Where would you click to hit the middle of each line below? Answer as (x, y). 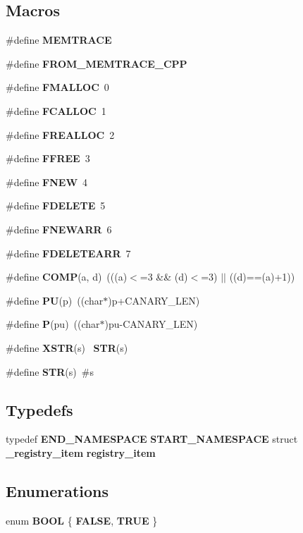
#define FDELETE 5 (56, 206)
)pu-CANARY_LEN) (151, 324)
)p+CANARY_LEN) (154, 300)
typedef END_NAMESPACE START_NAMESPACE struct (152, 439)
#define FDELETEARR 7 (68, 253)
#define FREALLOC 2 (60, 134)
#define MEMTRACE (59, 40)
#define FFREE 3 (48, 158)
